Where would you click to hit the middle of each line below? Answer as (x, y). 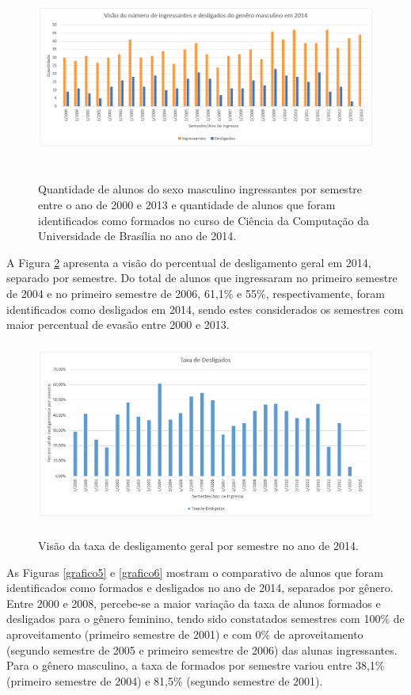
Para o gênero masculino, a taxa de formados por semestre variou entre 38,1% (196, 665)
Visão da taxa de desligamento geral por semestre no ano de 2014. (198, 546)
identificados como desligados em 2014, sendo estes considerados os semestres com (205, 309)
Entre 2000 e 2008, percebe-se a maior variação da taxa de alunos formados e (194, 603)
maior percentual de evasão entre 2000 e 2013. (118, 325)
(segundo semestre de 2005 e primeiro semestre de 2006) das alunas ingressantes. (202, 649)
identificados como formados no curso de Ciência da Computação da (204, 220)
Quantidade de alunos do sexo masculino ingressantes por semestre (200, 189)
